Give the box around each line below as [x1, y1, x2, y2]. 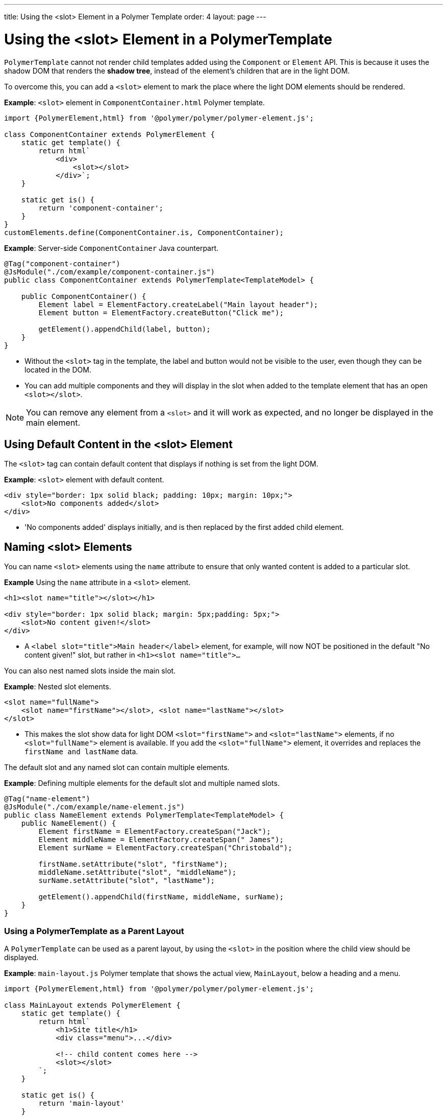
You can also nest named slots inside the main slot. [4, 666, 176, 676]
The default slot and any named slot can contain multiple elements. [4, 763, 230, 772]
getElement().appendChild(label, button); [38, 324, 211, 333]
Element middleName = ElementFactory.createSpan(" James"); [38, 835, 284, 844]
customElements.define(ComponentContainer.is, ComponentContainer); [4, 228, 284, 237]
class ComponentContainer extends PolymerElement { [4, 130, 215, 138]
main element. [26, 417, 81, 428]
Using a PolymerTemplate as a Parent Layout [4, 925, 184, 936]
